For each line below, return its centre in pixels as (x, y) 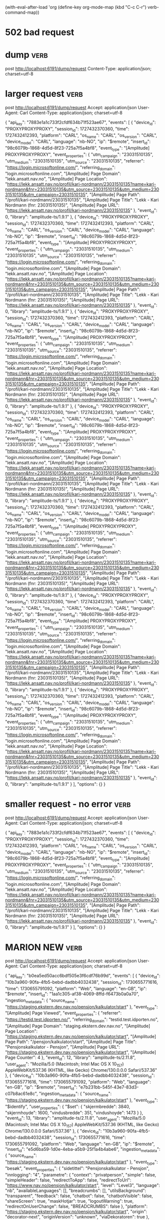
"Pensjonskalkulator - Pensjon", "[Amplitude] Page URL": (63, 1047)
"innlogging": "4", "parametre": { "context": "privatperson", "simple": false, (81, 1175)
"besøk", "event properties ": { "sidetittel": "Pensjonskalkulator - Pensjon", (77, 1169)
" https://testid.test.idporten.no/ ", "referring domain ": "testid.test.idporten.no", (82, 1020)
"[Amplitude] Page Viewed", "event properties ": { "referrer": (63, 1014)
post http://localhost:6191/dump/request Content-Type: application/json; (78, 69)
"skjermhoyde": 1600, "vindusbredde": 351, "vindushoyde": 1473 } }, (74, 1113)
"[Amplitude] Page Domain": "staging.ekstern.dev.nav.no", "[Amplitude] (78, 1026)
